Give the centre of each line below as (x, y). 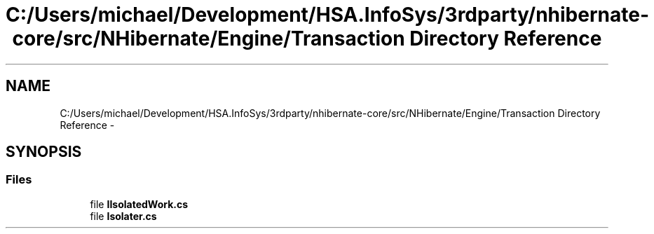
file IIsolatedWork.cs (139, 204)
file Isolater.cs (123, 216)
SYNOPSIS (44, 152)
